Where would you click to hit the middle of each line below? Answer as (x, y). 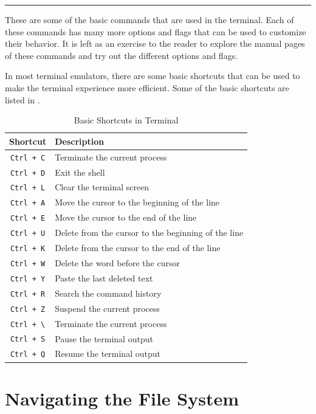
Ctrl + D (28, 173)
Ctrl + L (28, 188)
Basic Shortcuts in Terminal (126, 120)
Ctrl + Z (28, 309)
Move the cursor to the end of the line (126, 217)
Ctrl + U (28, 234)
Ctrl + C (28, 158)
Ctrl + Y (28, 279)
